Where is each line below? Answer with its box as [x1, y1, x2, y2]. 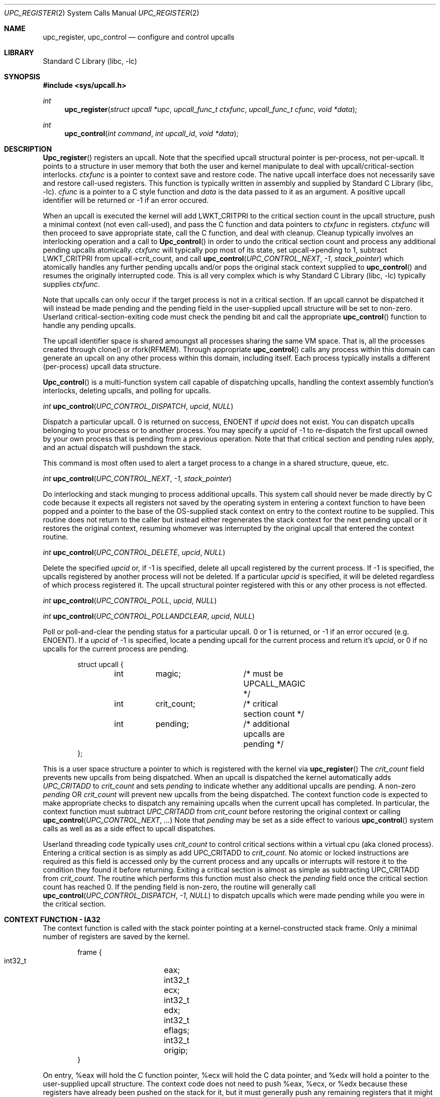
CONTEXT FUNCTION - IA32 [4, 915, 100, 924]
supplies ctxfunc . [43, 280, 100, 288]
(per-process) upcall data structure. [43, 362, 161, 371]
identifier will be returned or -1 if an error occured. [43, 196, 209, 204]
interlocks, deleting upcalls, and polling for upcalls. [43, 386, 211, 395]
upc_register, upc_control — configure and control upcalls [43, 33, 235, 41]
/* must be [243, 669, 283, 679]
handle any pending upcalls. [43, 321, 136, 330]
